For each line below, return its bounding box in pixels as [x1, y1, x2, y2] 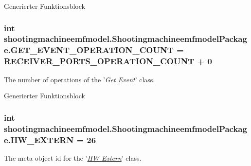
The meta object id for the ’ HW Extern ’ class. [4, 152, 142, 163]
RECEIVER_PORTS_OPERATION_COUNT [4, 55, 195, 67]
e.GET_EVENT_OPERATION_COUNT [4, 44, 174, 56]
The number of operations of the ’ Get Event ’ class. [4, 74, 155, 84]
